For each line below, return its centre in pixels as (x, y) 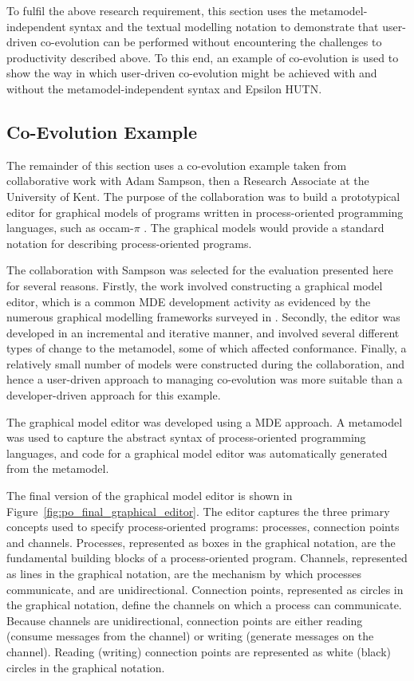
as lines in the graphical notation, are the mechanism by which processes (184, 574)
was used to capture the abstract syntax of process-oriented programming (186, 437)
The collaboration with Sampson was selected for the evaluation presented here (200, 270)
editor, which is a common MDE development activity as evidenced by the (189, 301)
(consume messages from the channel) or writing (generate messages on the (190, 636)
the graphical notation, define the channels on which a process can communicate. (204, 605)
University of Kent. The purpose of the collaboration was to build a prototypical (203, 196)
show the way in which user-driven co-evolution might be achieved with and (192, 73)
